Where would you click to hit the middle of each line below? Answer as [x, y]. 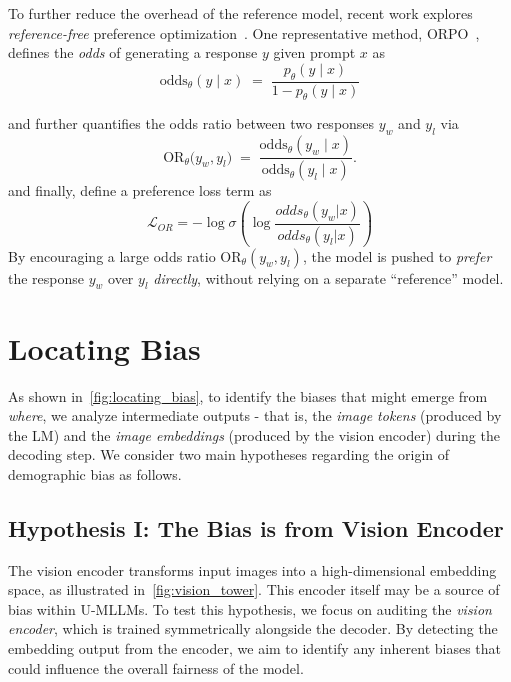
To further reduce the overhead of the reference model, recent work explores [240, 13]
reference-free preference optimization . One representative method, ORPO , [244, 32]
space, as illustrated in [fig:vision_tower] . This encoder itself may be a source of [254, 589]
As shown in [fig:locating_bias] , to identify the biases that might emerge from [248, 395]
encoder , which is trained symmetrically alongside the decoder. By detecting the [253, 628]
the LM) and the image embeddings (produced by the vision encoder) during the [254, 434]
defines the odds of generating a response [133, 52]
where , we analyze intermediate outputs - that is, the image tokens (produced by [255, 415]
